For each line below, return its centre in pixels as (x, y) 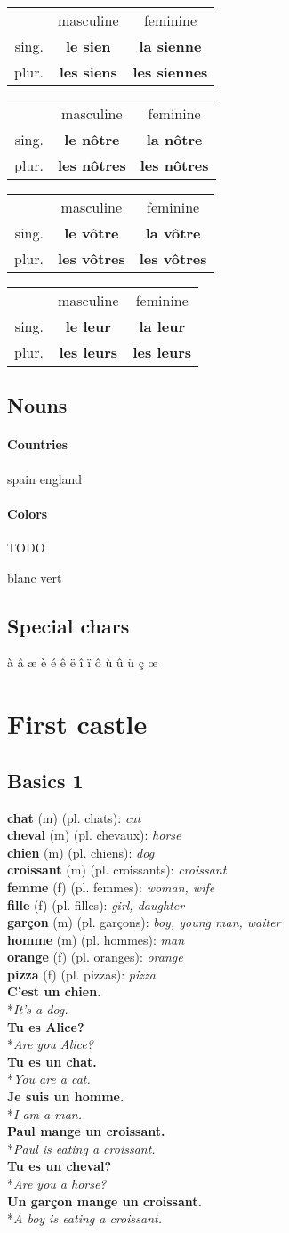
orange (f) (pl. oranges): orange (95, 957)
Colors (28, 513)
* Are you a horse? (57, 1183)
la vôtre (173, 233)
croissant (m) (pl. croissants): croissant (117, 870)
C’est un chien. (54, 991)
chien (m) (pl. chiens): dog (81, 852)
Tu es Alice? (46, 1026)
